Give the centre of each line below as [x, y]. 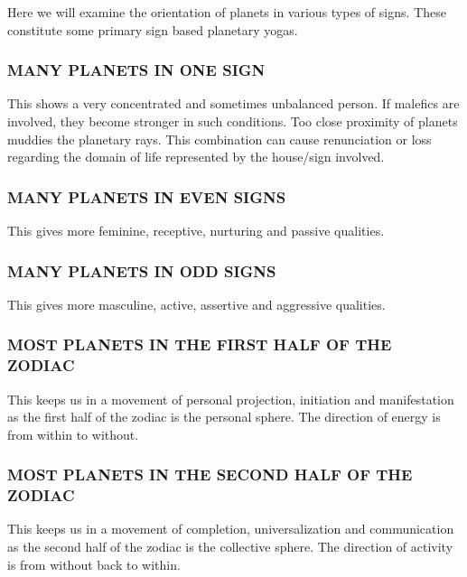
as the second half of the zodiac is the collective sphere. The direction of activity [230, 547]
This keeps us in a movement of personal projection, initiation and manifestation [231, 399]
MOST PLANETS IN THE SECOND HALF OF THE [210, 475]
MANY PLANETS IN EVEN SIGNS [147, 196]
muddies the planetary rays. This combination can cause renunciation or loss [219, 139]
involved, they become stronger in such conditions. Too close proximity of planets [233, 121]
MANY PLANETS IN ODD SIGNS [142, 270]
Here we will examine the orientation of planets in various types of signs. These [227, 12]
